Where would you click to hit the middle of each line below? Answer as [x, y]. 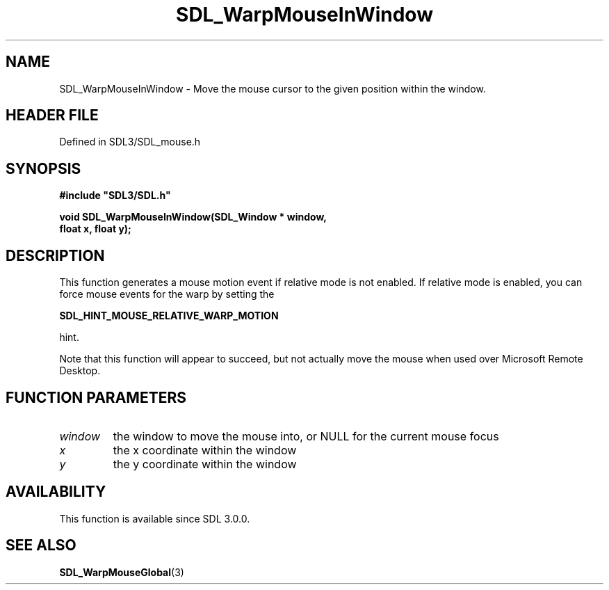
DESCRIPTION [55, 255]
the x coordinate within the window [205, 450]
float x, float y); [95, 229]
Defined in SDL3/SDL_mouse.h [130, 142]
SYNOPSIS [43, 168]
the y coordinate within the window [205, 464]
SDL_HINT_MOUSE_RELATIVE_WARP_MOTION [169, 316]
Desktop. [80, 371]
